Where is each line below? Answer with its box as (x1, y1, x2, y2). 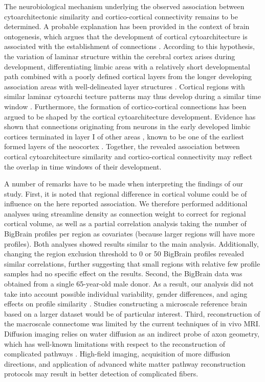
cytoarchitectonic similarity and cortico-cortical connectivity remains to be (4, 11, 238, 21)
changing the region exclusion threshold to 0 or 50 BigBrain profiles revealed (4, 248, 245, 259)
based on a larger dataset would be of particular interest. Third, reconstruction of (4, 308, 260, 319)
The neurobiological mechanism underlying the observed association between (4, 1, 245, 11)
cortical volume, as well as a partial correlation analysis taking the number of (4, 218, 247, 229)
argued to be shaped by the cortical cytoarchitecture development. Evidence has (4, 111, 256, 122)
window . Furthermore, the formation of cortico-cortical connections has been (4, 101, 247, 111)
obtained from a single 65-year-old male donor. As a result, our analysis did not (4, 278, 254, 289)
